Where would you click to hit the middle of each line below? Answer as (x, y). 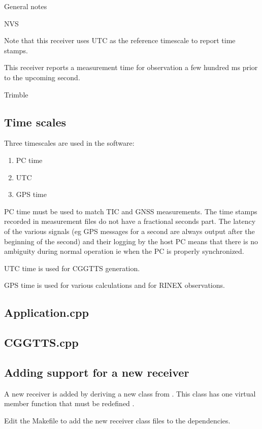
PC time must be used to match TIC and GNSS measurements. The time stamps (131, 211)
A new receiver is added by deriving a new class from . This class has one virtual (130, 393)
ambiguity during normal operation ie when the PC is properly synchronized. (124, 251)
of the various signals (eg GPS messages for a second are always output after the (129, 231)
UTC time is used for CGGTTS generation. (72, 268)
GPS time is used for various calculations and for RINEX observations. (114, 285)
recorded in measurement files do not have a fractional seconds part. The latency (130, 221)
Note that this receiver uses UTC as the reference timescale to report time (120, 40)
